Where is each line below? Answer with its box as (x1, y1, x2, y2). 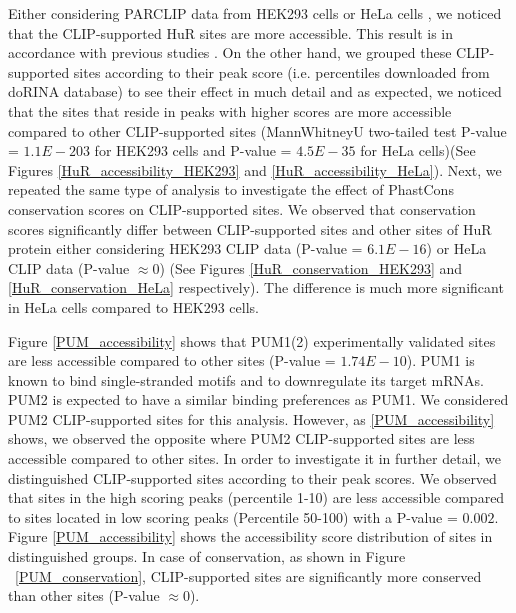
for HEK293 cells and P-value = (94, 140, 292, 161)
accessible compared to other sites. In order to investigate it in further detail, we (8, 448, 501, 469)
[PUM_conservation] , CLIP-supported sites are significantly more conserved (15, 565, 482, 586)
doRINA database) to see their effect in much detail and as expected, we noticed (8, 81, 502, 102)
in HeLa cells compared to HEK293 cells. (8, 296, 259, 317)
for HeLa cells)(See (360, 140, 476, 161)
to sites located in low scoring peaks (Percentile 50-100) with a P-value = (8, 506, 458, 527)
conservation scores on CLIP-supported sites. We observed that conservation (8, 198, 476, 219)
